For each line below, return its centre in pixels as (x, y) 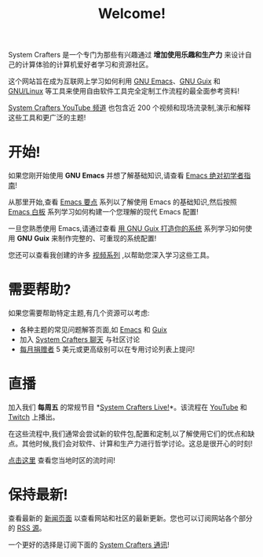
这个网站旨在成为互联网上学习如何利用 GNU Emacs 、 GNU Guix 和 (115, 81)
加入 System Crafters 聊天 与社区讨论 (79, 339)
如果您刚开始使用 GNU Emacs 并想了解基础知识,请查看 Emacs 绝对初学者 (126, 176)
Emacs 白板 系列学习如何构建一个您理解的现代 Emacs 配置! (103, 212)
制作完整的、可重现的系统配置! (107, 238)
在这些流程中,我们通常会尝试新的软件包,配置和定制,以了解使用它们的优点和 (128, 434)
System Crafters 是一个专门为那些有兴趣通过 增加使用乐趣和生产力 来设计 (127, 55)
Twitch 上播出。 (34, 417)
